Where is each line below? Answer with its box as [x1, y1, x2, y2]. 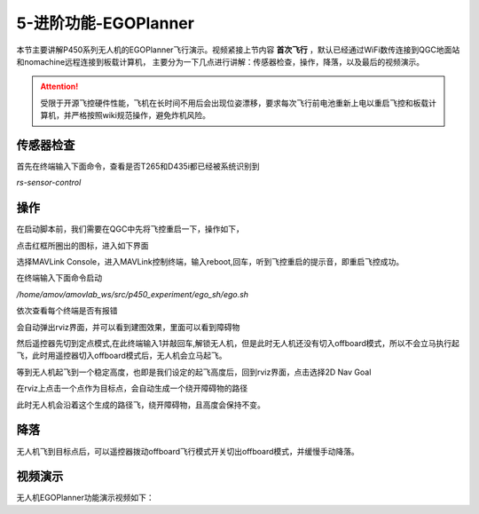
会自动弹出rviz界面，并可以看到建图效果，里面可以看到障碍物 [16, 321, 240, 332]
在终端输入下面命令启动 [16, 273, 102, 283]
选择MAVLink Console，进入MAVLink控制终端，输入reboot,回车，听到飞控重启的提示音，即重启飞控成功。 [16, 257, 404, 267]
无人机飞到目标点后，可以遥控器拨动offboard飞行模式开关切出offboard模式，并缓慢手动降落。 [16, 446, 359, 456]
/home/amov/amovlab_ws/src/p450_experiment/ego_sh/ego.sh [16, 289, 248, 299]
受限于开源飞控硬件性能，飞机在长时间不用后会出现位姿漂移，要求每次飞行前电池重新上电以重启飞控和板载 [40, 98, 429, 108]
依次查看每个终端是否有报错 [16, 305, 118, 316]
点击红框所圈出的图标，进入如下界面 [16, 240, 149, 250]
